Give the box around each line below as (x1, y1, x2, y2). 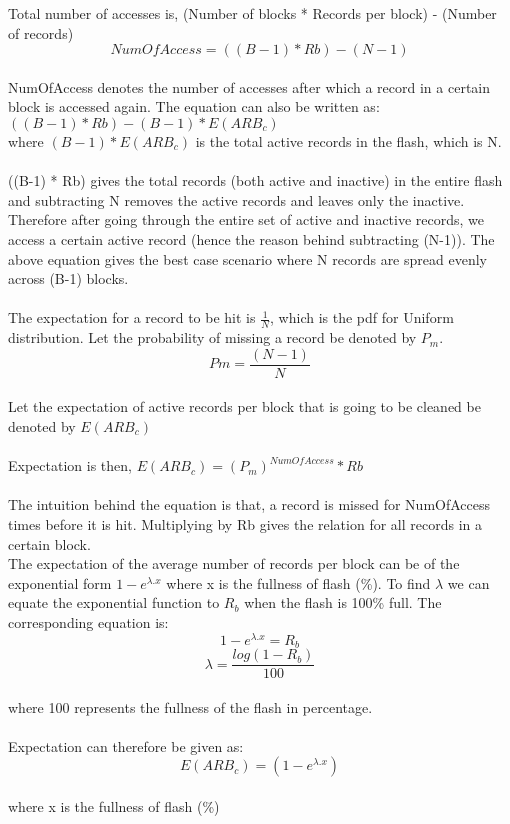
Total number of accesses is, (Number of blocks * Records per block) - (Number (8, 3, 497, 23)
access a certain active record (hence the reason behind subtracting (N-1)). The (8, 228, 495, 249)
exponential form (8, 572, 112, 593)
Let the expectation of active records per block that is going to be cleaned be (8, 396, 481, 417)
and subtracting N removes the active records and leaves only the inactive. (8, 189, 465, 210)
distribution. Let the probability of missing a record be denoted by (8, 327, 417, 348)
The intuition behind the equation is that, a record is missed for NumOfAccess (8, 494, 491, 515)
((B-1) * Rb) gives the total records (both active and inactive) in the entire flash (8, 170, 503, 191)
